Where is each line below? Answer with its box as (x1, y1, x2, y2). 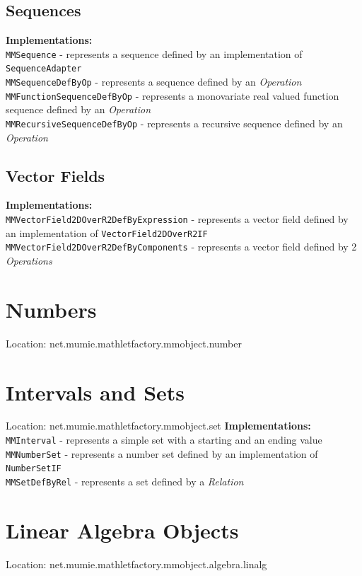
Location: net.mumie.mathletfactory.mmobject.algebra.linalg (6, 556, 267, 571)
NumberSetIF (6, 463, 62, 474)
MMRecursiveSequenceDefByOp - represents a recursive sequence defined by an (6, 116, 343, 131)
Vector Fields (6, 164, 105, 186)
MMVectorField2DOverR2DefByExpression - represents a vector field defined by (6, 212, 349, 226)
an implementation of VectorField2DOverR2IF (6, 225, 208, 240)
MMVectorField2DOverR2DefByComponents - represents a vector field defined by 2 (6, 239, 357, 254)
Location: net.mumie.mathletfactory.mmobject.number (6, 335, 242, 350)
